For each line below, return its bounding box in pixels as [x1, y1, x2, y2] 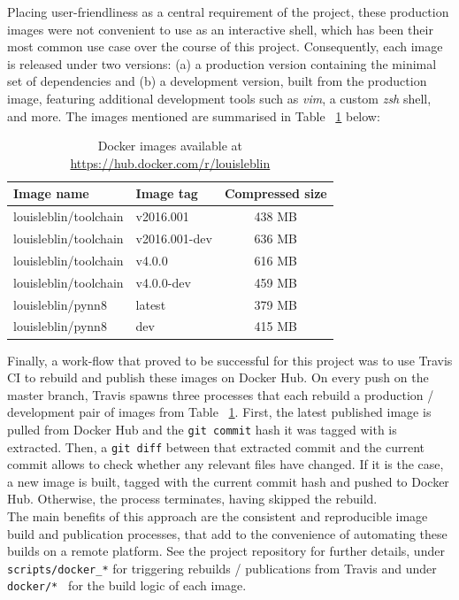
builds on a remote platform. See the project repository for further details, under [7, 542, 445, 560]
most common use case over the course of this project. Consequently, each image [7, 37, 443, 56]
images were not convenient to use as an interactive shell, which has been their [7, 19, 433, 38]
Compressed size [224, 184, 327, 203]
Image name [13, 184, 89, 203]
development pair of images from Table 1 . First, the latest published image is [7, 403, 432, 421]
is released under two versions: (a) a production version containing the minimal [7, 54, 437, 73]
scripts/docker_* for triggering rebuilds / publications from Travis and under [7, 558, 437, 577]
